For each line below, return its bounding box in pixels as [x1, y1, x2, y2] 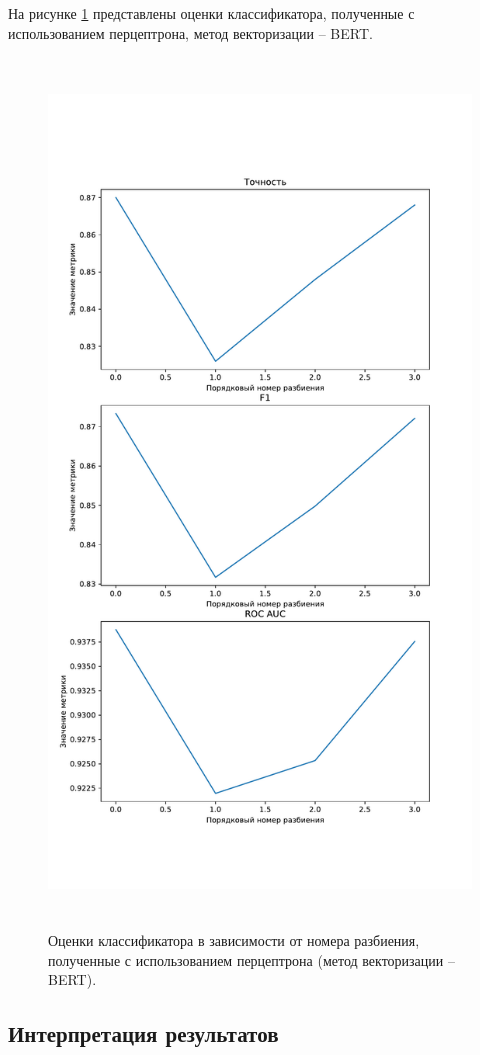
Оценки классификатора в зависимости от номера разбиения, [48, 930, 420, 951]
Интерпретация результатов [8, 1018, 279, 1049]
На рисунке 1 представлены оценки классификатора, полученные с [8, 3, 415, 23]
